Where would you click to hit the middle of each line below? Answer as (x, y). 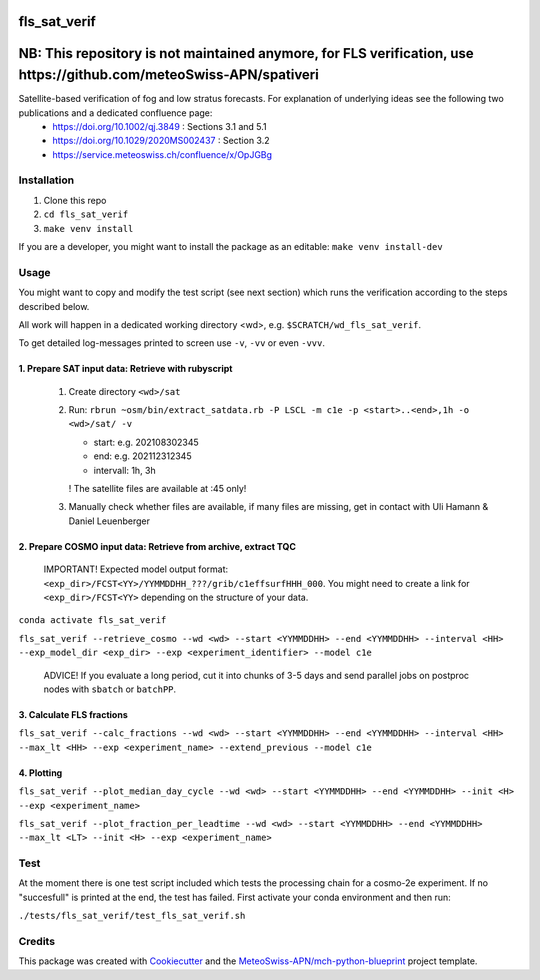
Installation (46, 180)
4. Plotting (40, 772)
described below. (54, 306)
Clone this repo (75, 200)
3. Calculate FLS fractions (73, 714)
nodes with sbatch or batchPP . (110, 689)
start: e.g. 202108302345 (146, 442)
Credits (36, 941)
